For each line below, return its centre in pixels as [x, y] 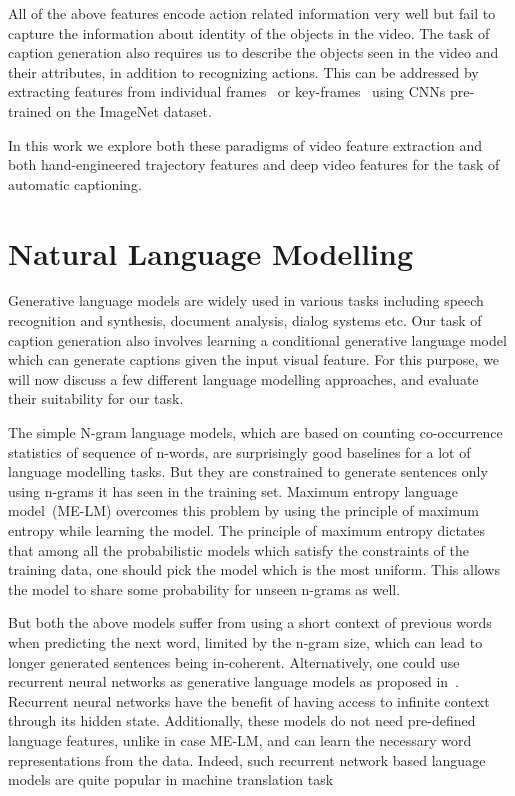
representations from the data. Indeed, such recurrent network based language [247, 759]
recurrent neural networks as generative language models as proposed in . [233, 681]
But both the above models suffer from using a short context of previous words [250, 622]
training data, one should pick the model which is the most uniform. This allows [254, 569]
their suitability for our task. [96, 398]
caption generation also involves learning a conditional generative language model [257, 339]
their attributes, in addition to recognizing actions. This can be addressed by [243, 71]
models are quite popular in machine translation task [171, 779]
